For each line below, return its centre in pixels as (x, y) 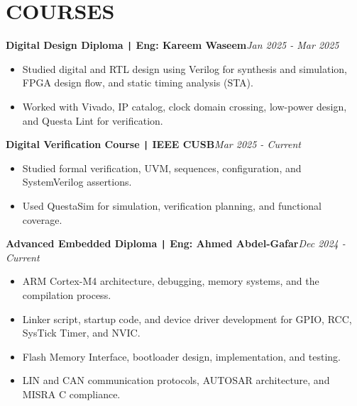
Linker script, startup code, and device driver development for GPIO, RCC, (187, 318)
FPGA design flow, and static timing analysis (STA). (138, 83)
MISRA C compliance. (71, 394)
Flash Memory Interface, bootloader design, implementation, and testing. (181, 356)
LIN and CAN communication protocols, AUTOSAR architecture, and (176, 380)
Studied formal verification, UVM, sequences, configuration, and (162, 168)
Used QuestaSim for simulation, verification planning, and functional (172, 205)
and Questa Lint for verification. (93, 120)
